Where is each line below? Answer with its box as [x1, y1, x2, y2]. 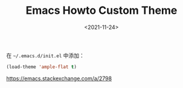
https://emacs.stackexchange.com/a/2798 [6, 75, 112, 82]
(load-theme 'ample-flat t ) [6, 64, 77, 70]
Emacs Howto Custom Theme [25, 4, 178, 17]
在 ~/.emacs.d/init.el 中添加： [6, 52, 85, 59]
